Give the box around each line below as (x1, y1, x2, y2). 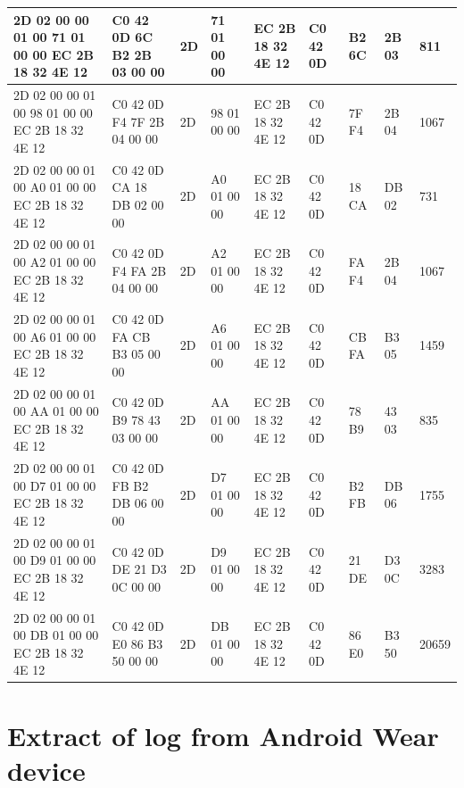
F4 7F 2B (112, 112, 165, 130)
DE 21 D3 (112, 560, 167, 578)
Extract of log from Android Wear (7, 717, 439, 753)
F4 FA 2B (112, 261, 167, 279)
